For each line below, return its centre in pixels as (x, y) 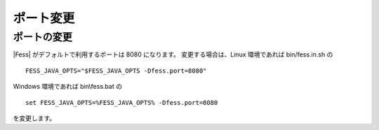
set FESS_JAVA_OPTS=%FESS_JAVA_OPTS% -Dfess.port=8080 (122, 102)
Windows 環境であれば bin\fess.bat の (68, 87)
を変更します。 (34, 118)
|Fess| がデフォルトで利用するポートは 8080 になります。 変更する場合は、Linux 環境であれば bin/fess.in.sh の (173, 55)
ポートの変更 (43, 37)
